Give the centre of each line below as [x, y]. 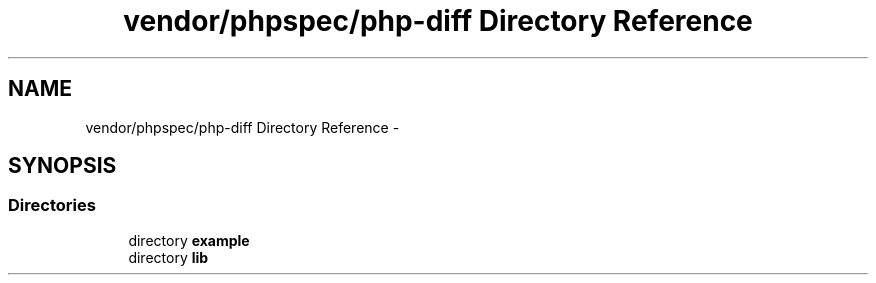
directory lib [168, 257]
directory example [189, 240]
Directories [52, 205]
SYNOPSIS [62, 166]
